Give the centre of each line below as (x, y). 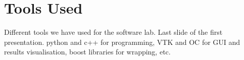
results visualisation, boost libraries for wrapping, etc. (87, 52)
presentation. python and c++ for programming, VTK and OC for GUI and (122, 42)
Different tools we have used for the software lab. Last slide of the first (113, 32)
